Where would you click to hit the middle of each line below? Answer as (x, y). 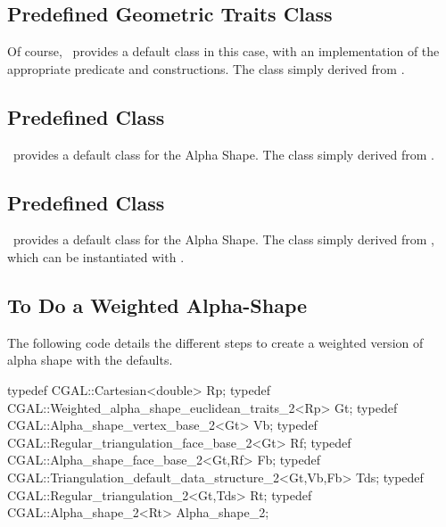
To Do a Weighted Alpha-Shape (157, 305)
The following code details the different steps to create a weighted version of (215, 342)
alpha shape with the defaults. (90, 360)
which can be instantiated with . (96, 256)
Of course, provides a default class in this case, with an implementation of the (223, 51)
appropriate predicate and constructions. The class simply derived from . (206, 68)
